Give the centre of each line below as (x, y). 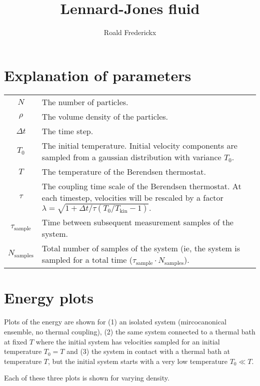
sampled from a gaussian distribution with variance (131, 157)
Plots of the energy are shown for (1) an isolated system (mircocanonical (115, 322)
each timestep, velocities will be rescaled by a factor (132, 197)
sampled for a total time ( (87, 260)
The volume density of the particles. (105, 116)
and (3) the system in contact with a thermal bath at (148, 351)
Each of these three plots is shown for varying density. (87, 378)
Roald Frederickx (130, 32)
